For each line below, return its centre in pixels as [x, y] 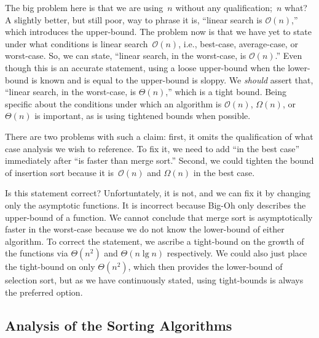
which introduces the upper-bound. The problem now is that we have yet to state [158, 32]
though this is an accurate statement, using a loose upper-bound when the [145, 67]
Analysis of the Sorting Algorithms [119, 325]
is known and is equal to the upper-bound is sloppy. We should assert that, [172, 79]
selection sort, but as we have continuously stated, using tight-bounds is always [154, 280]
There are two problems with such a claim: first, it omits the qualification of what [159, 136]
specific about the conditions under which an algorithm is [113, 103]
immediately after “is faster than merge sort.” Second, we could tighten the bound [159, 160]
